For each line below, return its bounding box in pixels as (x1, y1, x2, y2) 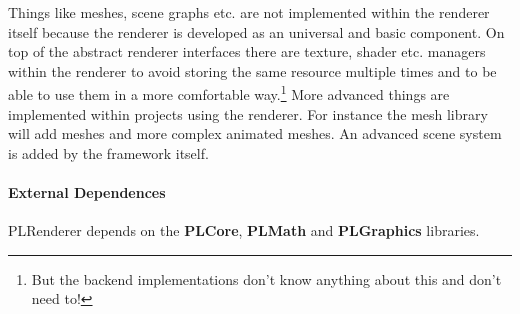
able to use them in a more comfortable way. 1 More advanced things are (8, 81, 450, 105)
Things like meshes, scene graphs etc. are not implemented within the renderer (8, 2, 490, 22)
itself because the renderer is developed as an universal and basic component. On (8, 21, 505, 42)
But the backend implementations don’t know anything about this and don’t (31, 268, 502, 289)
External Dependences (8, 182, 166, 202)
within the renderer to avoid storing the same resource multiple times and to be (8, 60, 497, 81)
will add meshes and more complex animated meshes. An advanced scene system (8, 123, 502, 144)
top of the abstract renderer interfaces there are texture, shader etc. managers (8, 41, 486, 62)
